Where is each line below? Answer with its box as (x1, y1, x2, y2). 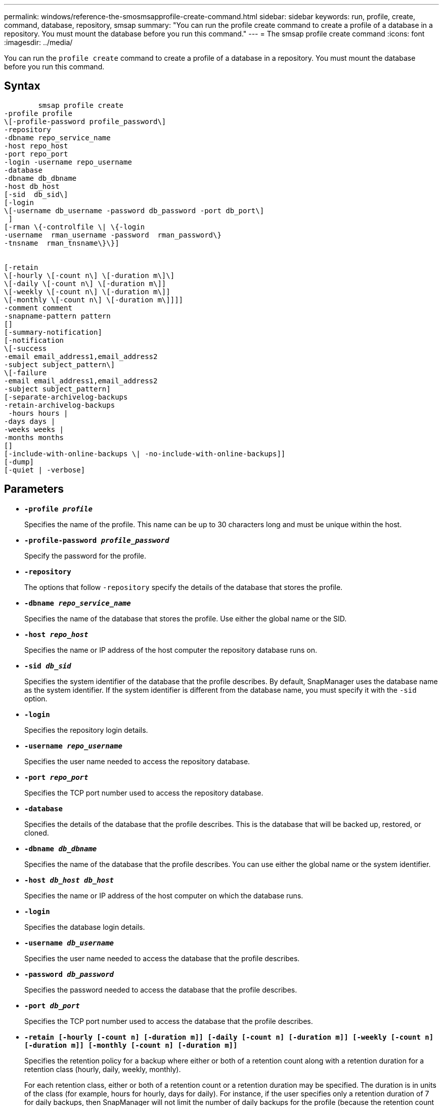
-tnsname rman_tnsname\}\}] (4, 239, 119, 247)
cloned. (24, 828, 49, 837)
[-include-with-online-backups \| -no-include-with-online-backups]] (4, 449, 286, 458)
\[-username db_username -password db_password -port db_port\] (4, 206, 264, 215)
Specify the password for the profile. (24, 551, 147, 560)
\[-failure (4, 368, 47, 377)
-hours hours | (8, 409, 68, 417)
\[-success (4, 344, 47, 352)
